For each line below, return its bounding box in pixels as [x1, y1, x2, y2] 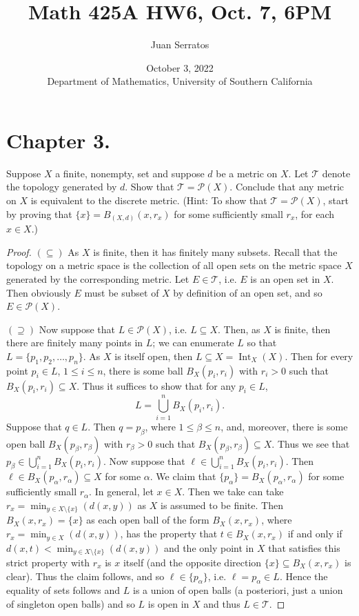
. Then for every [285, 348, 353, 363]
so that [247, 335, 277, 350]
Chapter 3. [6, 126, 111, 154]
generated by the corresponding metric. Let [6, 271, 189, 286]
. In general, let [89, 484, 154, 499]
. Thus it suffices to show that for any [76, 378, 236, 393]
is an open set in [250, 271, 320, 286]
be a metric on [216, 166, 278, 180]
